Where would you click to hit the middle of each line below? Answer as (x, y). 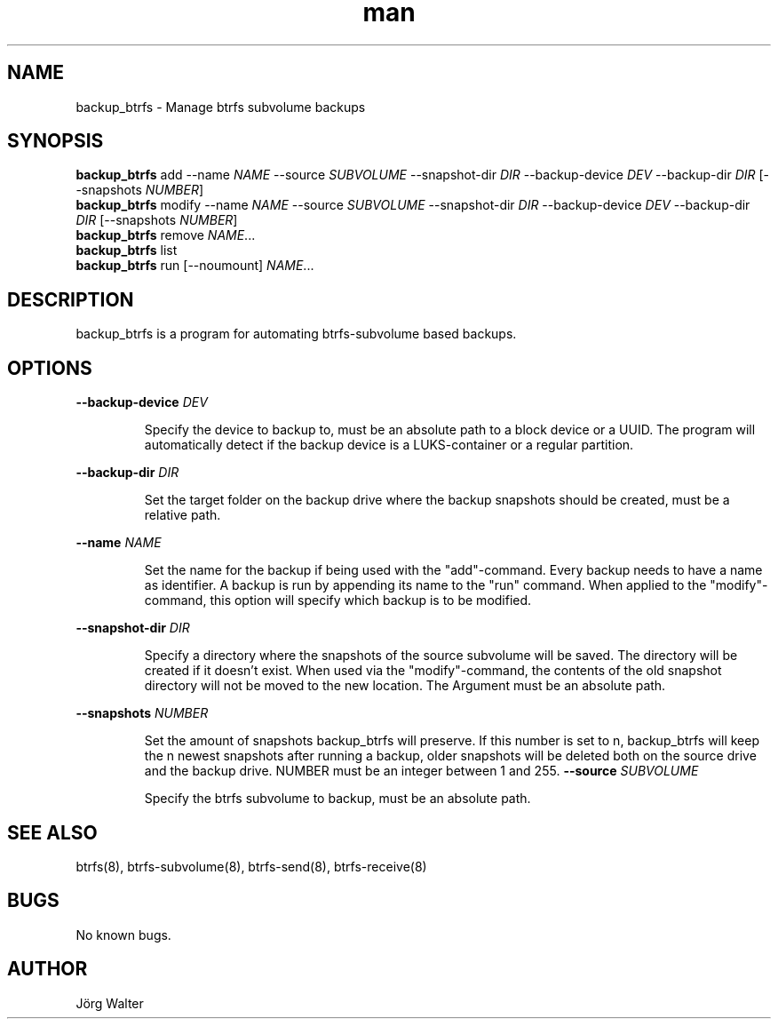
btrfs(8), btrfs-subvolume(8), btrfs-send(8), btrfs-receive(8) (251, 866)
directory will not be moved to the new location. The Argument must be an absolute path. (405, 686)
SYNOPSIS (56, 141)
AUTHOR (48, 969)
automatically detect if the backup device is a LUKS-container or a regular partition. (389, 445)
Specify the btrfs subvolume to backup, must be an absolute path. (337, 799)
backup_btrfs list (127, 251)
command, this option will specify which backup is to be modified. (338, 600)
